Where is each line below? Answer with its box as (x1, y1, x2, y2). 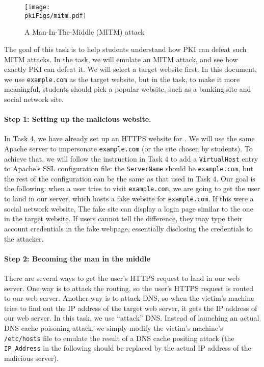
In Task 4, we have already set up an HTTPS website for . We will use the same (4, 133, 255, 144)
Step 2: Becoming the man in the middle (4, 253, 150, 264)
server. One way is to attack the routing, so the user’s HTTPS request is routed (4, 282, 253, 293)
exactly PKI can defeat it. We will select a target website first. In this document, (4, 64, 257, 74)
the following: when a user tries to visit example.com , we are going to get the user (4, 183, 260, 194)
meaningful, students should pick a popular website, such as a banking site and (4, 84, 251, 94)
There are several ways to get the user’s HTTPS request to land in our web (4, 272, 240, 283)
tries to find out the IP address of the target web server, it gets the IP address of (4, 302, 257, 313)
